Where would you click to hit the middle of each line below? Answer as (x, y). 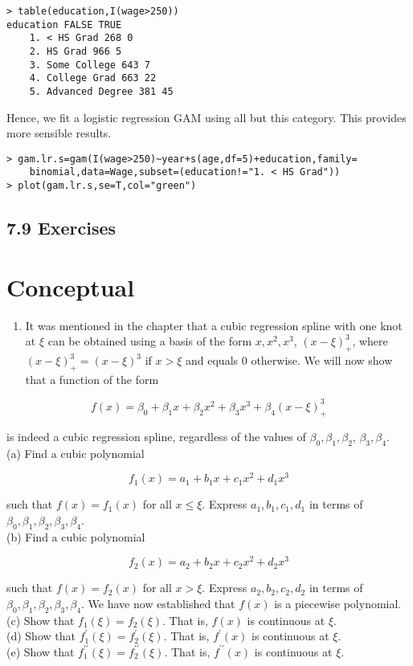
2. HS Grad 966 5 (76, 51)
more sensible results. (59, 133)
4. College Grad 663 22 (93, 78)
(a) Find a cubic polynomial (76, 453)
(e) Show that (41, 651)
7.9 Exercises (61, 228)
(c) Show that (41, 620)
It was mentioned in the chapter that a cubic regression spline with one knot (214, 325)
